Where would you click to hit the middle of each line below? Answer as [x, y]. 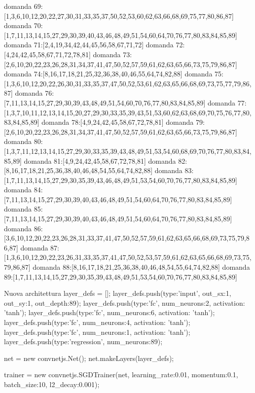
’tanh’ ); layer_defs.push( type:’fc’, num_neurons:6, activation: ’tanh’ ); [109, 312]
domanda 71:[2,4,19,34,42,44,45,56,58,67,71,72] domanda [89, 45]
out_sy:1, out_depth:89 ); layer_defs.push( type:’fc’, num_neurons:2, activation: [125, 303]
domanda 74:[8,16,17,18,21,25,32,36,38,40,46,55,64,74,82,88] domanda [108, 74]
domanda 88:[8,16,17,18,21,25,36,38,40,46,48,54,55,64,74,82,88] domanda [141, 267]
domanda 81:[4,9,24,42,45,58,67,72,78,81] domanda [100, 161]
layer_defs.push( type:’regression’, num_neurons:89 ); [83, 341]
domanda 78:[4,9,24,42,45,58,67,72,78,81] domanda [118, 122]
